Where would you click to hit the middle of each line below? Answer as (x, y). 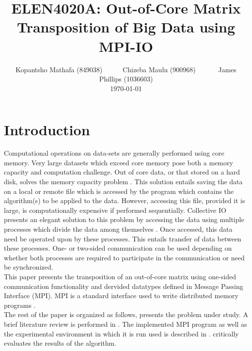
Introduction (47, 130)
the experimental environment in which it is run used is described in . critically (121, 333)
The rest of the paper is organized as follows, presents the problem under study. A (126, 314)
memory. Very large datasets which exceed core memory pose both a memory (118, 162)
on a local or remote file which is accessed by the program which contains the (119, 191)
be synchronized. (29, 267)
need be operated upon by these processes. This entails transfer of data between (123, 238)
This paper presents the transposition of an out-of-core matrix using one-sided (120, 276)
